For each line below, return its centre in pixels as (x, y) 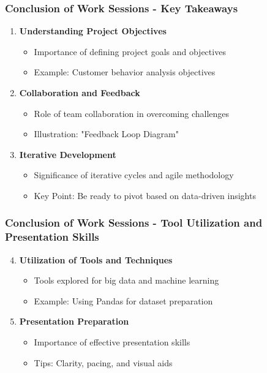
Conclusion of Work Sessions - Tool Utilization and (134, 223)
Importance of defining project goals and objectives (130, 51)
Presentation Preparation (74, 321)
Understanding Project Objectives (93, 31)
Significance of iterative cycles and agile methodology (134, 175)
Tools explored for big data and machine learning (126, 280)
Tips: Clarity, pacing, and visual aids (103, 362)
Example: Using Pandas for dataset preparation (123, 300)
